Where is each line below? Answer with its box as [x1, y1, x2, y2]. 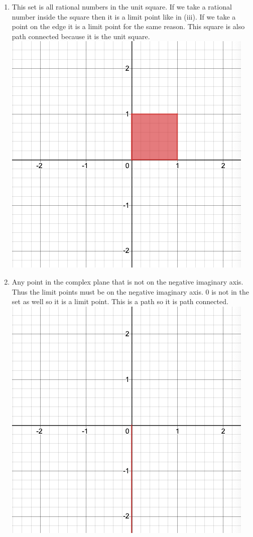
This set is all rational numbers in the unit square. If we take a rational [12, 2, 232, 12]
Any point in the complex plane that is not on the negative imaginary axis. [12, 276, 243, 287]
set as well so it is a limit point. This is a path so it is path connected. [12, 296, 228, 307]
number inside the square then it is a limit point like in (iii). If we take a [12, 11, 236, 22]
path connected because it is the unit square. [12, 31, 150, 41]
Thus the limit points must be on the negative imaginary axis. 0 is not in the [12, 286, 249, 297]
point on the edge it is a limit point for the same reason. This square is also [12, 21, 245, 32]
